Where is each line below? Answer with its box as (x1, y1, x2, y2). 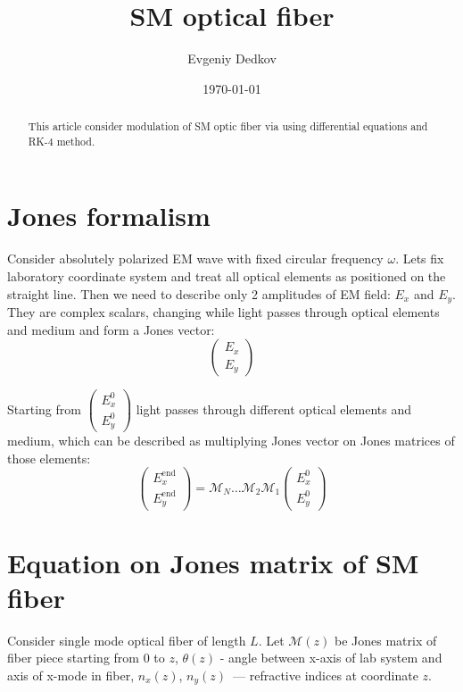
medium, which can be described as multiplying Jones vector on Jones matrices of (7, 431, 455, 450)
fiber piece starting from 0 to (7, 648, 165, 667)
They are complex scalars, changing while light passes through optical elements (7, 303, 440, 321)
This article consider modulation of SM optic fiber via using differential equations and (28, 119, 428, 134)
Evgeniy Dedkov (187, 49, 277, 68)
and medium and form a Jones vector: (7, 320, 215, 338)
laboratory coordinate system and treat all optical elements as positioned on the (7, 266, 446, 285)
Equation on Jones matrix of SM (7, 544, 419, 580)
